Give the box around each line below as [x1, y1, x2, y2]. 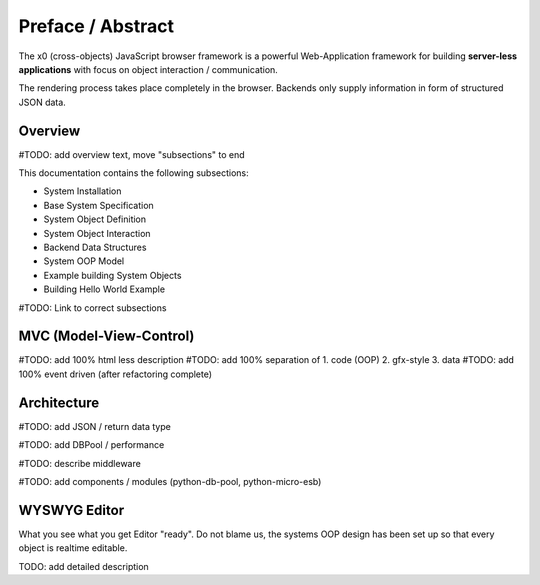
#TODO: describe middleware [18, 457, 142, 469]
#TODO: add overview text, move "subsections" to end [18, 148, 245, 160]
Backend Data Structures [43, 241, 147, 253]
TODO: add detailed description [18, 560, 149, 572]
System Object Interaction [43, 227, 151, 239]
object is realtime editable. [18, 542, 128, 554]
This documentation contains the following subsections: [18, 167, 249, 179]
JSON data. [18, 96, 67, 108]
